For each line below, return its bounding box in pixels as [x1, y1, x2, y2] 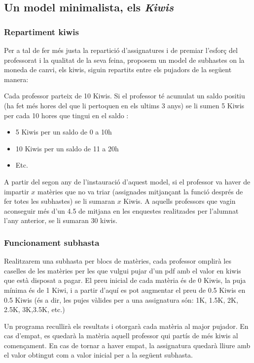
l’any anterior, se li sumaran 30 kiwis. [4, 215, 117, 226]
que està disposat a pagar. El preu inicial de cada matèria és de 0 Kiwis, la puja [4, 275, 246, 285]
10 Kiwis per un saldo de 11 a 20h [15, 143, 119, 153]
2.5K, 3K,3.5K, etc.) [4, 304, 65, 315]
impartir [4, 186, 29, 196]
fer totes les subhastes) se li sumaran [4, 196, 115, 206]
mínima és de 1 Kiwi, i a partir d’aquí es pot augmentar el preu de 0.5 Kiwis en [4, 284, 246, 295]
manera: [4, 74, 29, 84]
